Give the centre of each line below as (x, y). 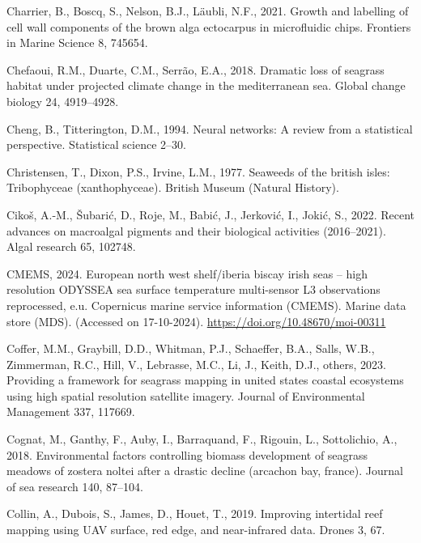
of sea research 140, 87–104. (75, 486)
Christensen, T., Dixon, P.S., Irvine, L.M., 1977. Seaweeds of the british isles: (198, 171)
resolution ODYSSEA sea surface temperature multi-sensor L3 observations (193, 289)
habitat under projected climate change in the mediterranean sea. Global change (206, 85)
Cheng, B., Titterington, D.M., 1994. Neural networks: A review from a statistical (210, 128)
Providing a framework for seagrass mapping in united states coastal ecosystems (205, 380)
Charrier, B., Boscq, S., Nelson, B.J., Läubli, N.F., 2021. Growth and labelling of (208, 11)
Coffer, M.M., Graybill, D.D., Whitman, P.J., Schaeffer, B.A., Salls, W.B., (191, 348)
